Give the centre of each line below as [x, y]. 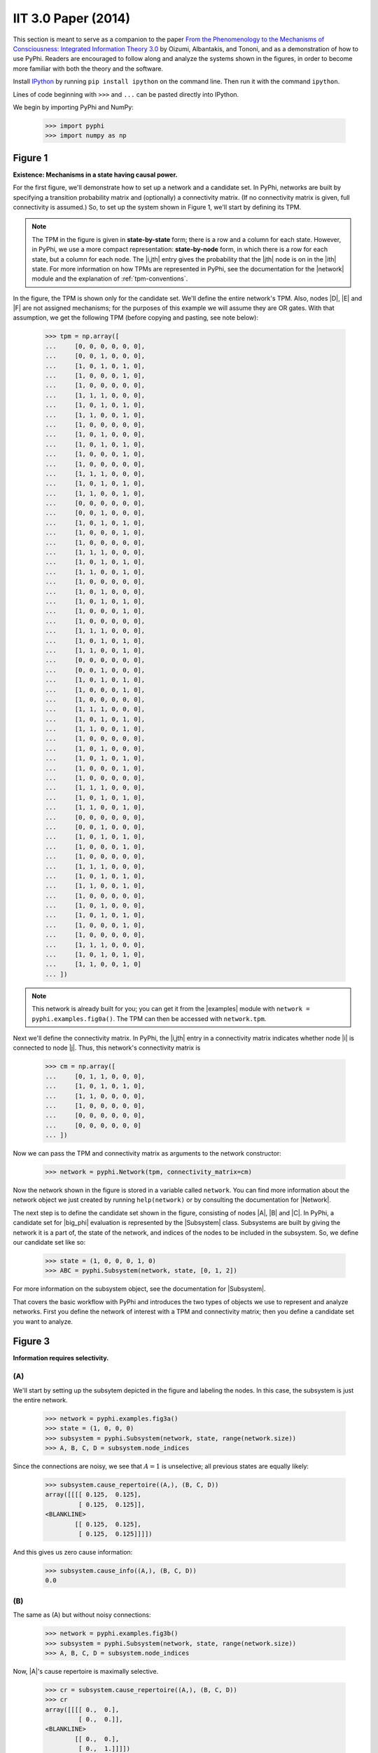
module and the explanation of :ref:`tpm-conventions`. [110, 279]
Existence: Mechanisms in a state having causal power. [95, 175]
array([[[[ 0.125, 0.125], [93, 1495]
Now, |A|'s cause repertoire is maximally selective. [86, 1671]
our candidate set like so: [49, 1242]
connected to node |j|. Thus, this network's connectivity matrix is [107, 1048]
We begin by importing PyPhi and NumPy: [73, 107]
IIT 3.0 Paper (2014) [72, 18]
